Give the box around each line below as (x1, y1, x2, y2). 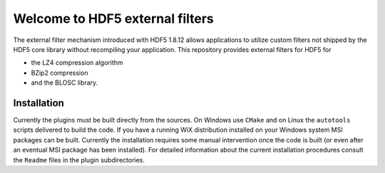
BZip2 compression (31, 68, 88, 77)
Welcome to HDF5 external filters (13, 11, 214, 26)
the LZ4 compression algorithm (31, 58, 124, 67)
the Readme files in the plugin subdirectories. (13, 155, 145, 164)
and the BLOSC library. (31, 78, 98, 87)
